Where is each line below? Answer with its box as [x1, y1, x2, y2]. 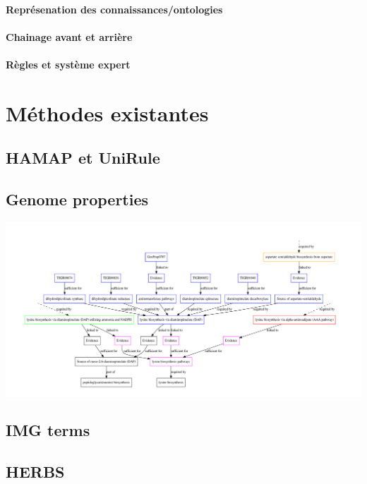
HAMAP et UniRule [6, 147, 160, 169]
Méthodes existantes [6, 98, 209, 127]
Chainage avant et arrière [6, 29, 133, 44]
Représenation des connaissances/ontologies [6, 1, 223, 16]
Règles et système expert [6, 56, 131, 71]
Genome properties [6, 188, 149, 210]
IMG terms [6, 419, 90, 441]
